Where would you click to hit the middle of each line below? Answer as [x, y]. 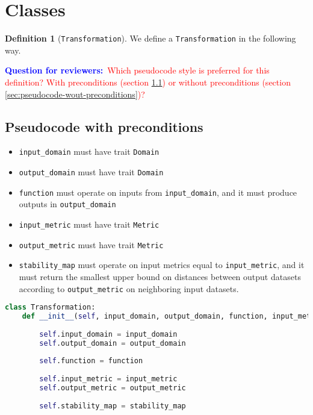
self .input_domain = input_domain [108, 334]
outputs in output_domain [67, 204]
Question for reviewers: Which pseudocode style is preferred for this [137, 70]
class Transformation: [50, 307]
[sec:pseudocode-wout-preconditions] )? [75, 94]
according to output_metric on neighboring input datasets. [129, 288]
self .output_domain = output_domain [113, 343]
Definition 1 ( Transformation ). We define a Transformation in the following [150, 38]
